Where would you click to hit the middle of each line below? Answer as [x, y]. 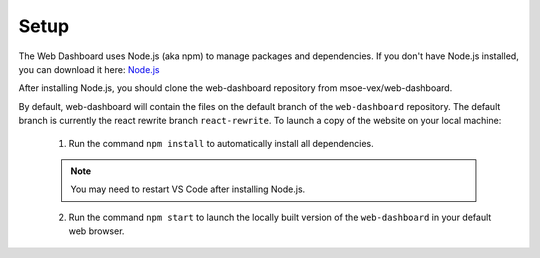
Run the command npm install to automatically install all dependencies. [221, 143]
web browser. [96, 231]
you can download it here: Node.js [89, 69]
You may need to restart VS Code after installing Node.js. [188, 189]
